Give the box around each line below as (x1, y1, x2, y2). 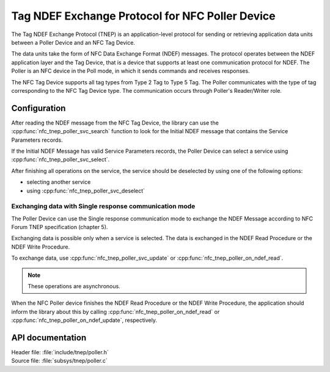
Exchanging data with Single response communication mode (11, 202, 196, 211)
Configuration (11, 103, 66, 113)
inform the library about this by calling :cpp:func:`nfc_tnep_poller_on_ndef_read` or (11, 308, 220, 315)
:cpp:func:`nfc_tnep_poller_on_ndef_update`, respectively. (11, 316, 157, 324)
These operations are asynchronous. (28, 283, 120, 290)
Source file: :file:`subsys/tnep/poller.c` (11, 357, 108, 365)
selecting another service (26, 178, 91, 186)
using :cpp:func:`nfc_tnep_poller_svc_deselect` (26, 187, 145, 194)
